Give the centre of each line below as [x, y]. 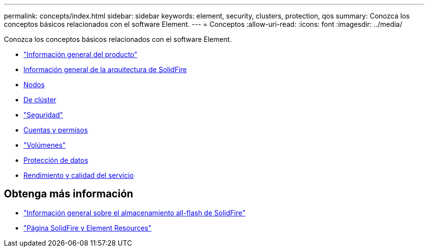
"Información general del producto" [81, 54]
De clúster [40, 100]
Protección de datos [56, 160]
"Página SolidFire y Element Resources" [88, 228]
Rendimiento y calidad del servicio [79, 175]
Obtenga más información [69, 194]
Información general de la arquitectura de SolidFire [105, 69]
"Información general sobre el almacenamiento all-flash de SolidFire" [135, 212]
